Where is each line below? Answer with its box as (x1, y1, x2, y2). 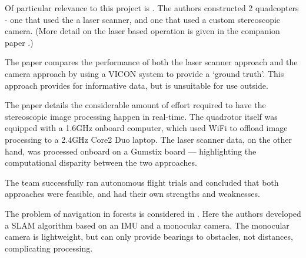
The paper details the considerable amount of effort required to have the (5, 99, 266, 111)
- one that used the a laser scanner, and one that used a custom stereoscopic (5, 13, 281, 25)
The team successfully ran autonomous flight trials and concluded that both (5, 176, 279, 188)
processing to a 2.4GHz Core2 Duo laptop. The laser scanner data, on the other (5, 133, 292, 145)
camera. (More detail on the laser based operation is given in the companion (5, 25, 280, 37)
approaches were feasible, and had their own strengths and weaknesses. (5, 187, 260, 200)
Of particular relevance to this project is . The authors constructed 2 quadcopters (5, 2, 299, 14)
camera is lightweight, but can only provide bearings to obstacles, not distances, (5, 230, 293, 243)
